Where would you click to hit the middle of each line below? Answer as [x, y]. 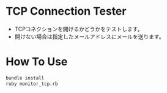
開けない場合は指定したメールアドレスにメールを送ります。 [89, 36]
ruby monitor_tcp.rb [32, 84]
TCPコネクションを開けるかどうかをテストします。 [79, 29]
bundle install [25, 78]
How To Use [37, 62]
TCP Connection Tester [66, 11]
